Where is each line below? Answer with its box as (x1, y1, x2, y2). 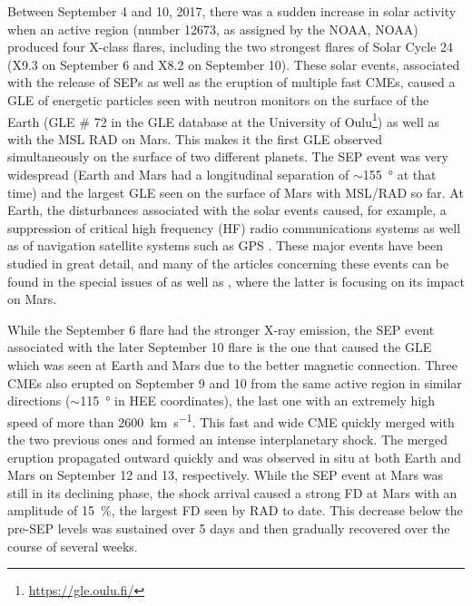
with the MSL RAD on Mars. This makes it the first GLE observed (7, 129, 383, 148)
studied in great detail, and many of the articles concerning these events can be (7, 253, 449, 272)
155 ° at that (362, 165, 437, 183)
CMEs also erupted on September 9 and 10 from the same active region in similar (7, 373, 462, 392)
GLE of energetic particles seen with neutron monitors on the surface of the (7, 90, 429, 109)
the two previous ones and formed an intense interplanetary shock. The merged (7, 429, 448, 448)
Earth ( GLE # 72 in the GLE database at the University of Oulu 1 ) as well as (7, 109, 440, 131)
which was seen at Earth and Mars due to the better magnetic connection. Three (7, 355, 457, 374)
